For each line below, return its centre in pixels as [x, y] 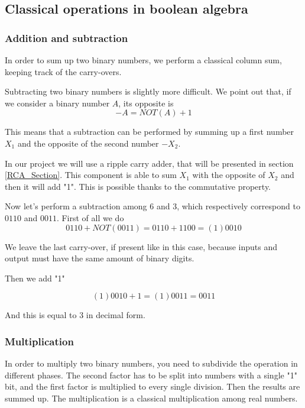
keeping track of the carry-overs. [63, 71]
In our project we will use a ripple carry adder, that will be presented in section [149, 163]
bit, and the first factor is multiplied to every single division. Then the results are [152, 386]
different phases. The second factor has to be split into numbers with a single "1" [151, 375]
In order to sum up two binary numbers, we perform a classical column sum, [143, 60]
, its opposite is [146, 103]
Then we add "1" [35, 278]
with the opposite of [229, 175]
